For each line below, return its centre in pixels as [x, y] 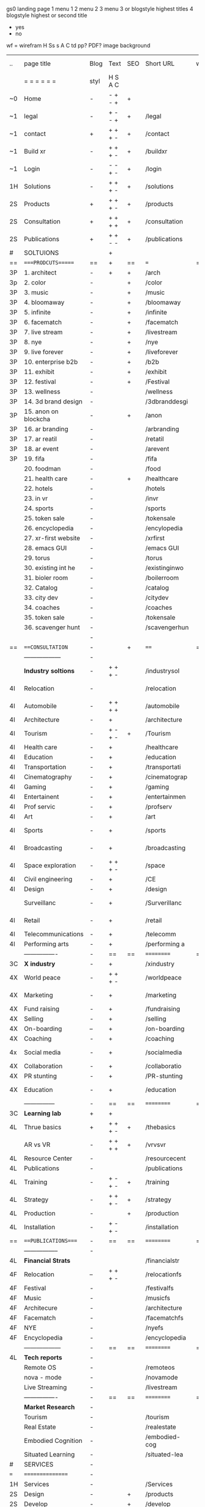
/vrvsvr [156, 1145]
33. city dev [41, 598]
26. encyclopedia [49, 528]
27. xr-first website [52, 538]
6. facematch [43, 322]
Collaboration [43, 1066]
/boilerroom [162, 578]
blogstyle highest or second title [47, 15]
